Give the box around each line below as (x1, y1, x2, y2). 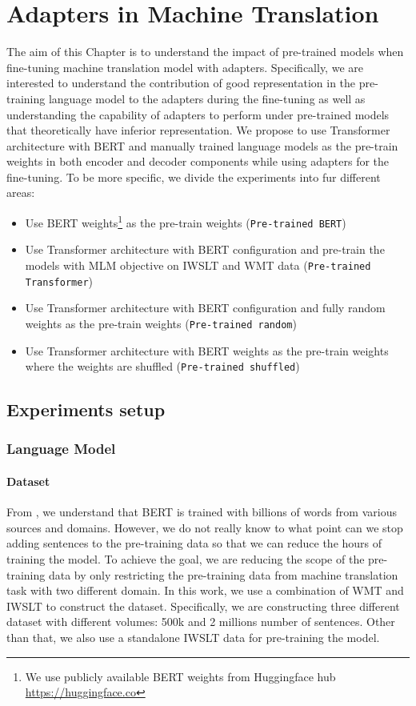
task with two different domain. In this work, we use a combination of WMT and (6, 582, 404, 599)
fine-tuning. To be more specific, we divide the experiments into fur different (6, 168, 381, 185)
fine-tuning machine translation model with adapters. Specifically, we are (6, 58, 363, 75)
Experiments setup (6, 397, 166, 422)
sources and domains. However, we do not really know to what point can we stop (6, 519, 403, 536)
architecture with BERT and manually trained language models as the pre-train (6, 137, 398, 154)
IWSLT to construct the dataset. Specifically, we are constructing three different (6, 597, 400, 614)
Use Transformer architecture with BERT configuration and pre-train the (25, 241, 385, 258)
